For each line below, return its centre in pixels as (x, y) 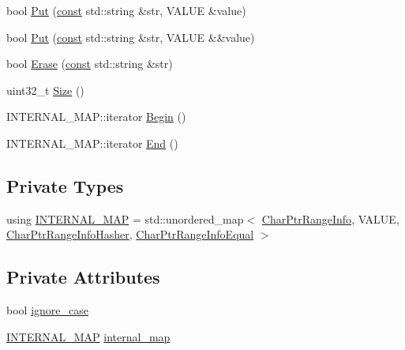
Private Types (65, 185)
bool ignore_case (47, 310)
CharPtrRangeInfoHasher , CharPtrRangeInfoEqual (130, 234)
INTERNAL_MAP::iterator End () (92, 143)
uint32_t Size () (45, 90)
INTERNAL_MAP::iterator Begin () (96, 117)
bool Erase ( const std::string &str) (90, 64)
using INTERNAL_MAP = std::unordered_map (125, 218)
